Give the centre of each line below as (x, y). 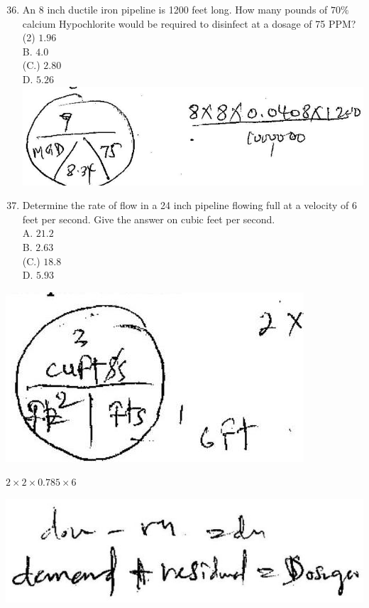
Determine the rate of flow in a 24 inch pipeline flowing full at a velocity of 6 (190, 205)
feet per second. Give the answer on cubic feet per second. (149, 219)
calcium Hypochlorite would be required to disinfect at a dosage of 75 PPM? (189, 23)
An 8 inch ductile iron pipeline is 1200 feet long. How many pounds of (175, 9)
